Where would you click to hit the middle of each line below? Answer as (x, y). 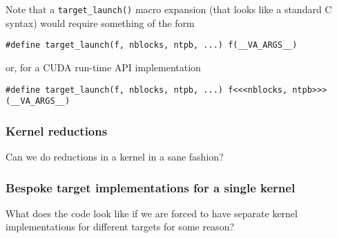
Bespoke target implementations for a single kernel (151, 187)
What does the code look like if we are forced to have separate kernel (152, 213)
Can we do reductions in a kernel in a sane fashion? (115, 157)
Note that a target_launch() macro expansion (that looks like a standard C (169, 9)
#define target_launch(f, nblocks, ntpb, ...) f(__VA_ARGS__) (152, 45)
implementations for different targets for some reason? (120, 227)
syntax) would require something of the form (100, 22)
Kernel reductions (57, 130)
